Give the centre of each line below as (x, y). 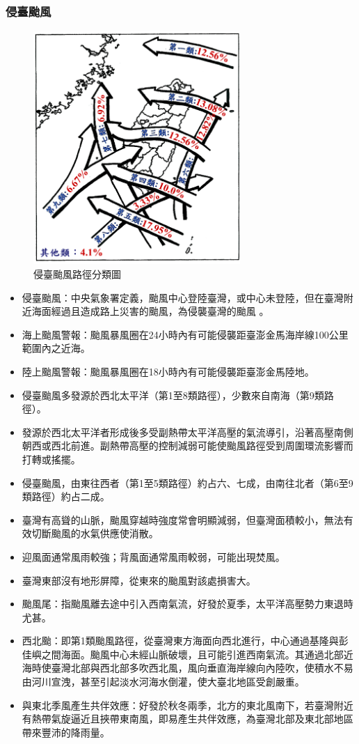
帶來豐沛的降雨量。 (66, 732)
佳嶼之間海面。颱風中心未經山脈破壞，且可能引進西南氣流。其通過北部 (183, 654)
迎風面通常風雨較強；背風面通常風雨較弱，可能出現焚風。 (153, 556)
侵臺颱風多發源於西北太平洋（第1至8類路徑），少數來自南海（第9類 (173, 395)
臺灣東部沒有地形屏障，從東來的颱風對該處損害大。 (139, 580)
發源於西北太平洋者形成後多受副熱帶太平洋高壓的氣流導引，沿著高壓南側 (188, 432)
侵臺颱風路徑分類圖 (77, 274)
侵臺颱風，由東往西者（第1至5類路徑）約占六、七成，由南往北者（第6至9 (188, 482)
